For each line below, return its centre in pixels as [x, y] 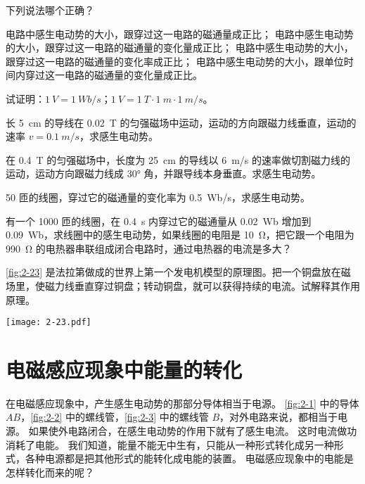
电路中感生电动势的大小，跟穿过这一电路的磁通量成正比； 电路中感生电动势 [180, 33]
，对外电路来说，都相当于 [279, 417]
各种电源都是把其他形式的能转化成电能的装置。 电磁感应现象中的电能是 [189, 458]
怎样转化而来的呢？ [50, 472]
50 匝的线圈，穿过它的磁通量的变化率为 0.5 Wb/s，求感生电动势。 [158, 197]
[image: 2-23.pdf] [49, 323]
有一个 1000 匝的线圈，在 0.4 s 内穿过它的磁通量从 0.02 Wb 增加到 [159, 221]
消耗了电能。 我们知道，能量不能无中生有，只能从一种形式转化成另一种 [170, 444]
